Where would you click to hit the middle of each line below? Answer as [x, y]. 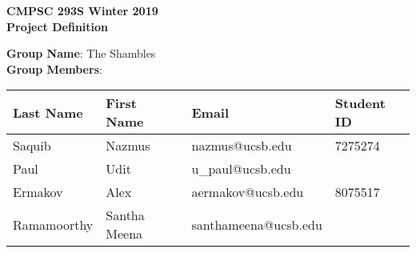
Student [360, 103]
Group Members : [54, 68]
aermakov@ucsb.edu [248, 192]
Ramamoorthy [53, 224]
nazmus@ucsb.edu [242, 146]
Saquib [32, 146]
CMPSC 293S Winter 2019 [82, 10]
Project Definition [58, 26]
